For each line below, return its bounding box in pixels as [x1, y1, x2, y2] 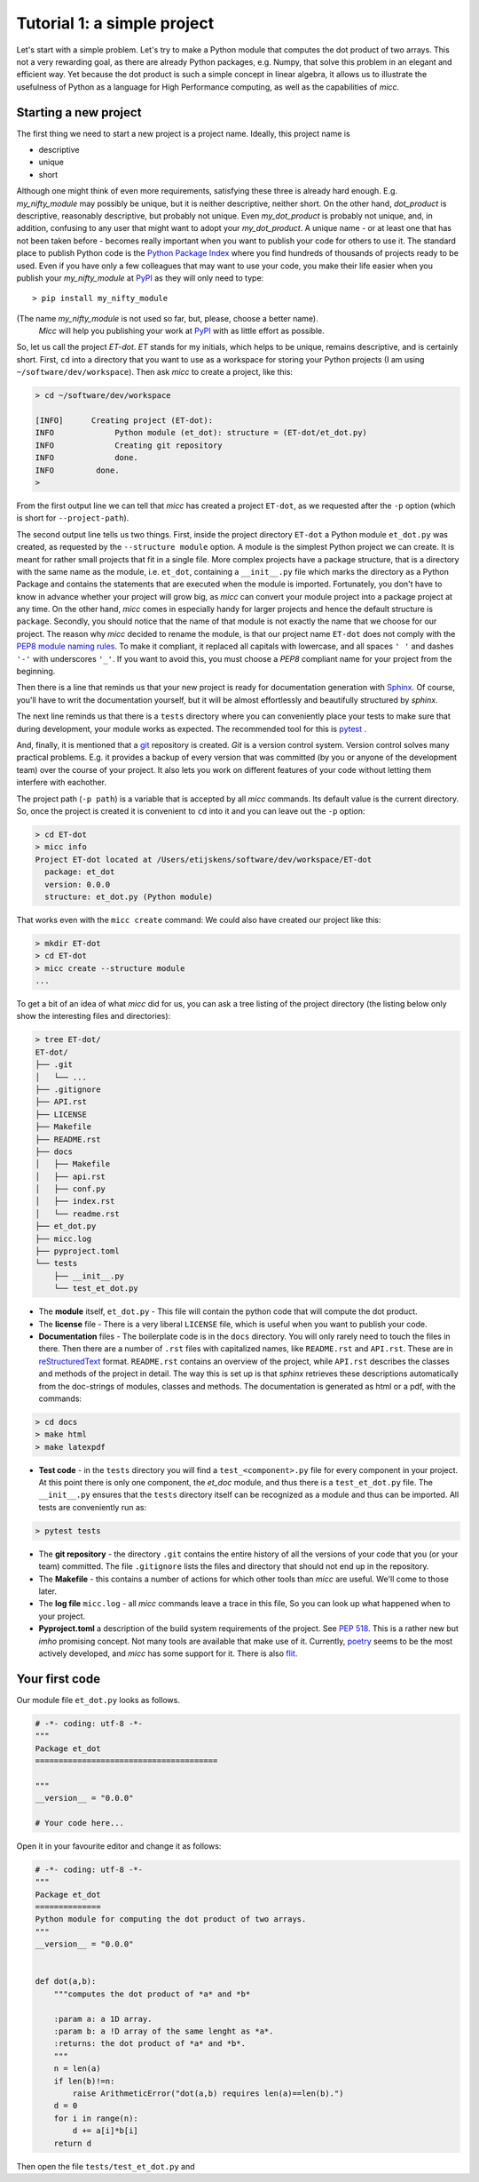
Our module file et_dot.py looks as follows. [16, 1694, 181, 1705]
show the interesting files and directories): [16, 1011, 171, 1022]
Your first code [16, 1671, 101, 1686]
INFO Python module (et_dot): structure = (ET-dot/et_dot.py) [35, 427, 368, 438]
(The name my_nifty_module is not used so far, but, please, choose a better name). [16, 313, 318, 323]
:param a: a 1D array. [53, 2013, 153, 2024]
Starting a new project [16, 105, 142, 120]
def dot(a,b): [35, 1977, 97, 1987]
